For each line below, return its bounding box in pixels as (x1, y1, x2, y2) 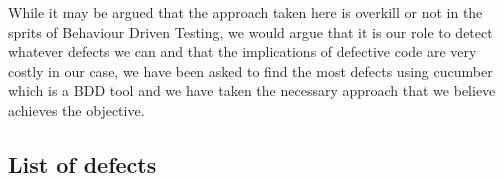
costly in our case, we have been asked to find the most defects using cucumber (8, 60, 493, 81)
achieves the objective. (8, 99, 145, 120)
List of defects (8, 148, 157, 179)
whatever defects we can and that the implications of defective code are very (8, 41, 477, 62)
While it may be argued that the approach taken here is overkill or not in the (8, 2, 483, 22)
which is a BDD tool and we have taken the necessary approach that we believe (8, 80, 496, 101)
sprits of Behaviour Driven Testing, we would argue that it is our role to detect (8, 21, 493, 42)
